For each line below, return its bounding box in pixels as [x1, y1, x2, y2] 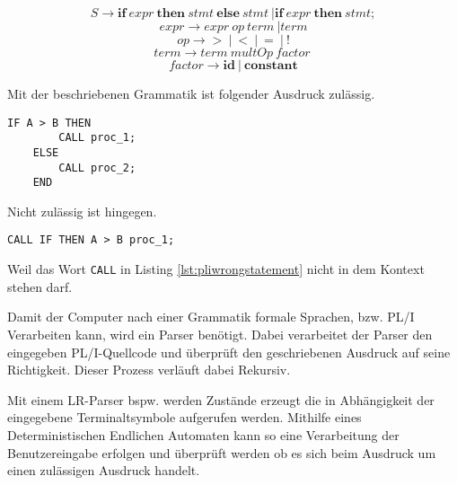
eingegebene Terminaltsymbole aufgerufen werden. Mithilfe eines [7, 408, 362, 427]
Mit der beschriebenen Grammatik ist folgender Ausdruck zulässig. [7, 84, 375, 102]
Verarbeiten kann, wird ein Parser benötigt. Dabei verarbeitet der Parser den [7, 324, 433, 343]
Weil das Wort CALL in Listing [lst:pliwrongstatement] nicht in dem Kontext [7, 260, 425, 278]
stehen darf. [7, 277, 73, 295]
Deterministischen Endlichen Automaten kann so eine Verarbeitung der [7, 425, 400, 444]
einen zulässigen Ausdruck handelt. [7, 461, 200, 480]
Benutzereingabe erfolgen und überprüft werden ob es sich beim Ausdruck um [7, 443, 436, 462]
